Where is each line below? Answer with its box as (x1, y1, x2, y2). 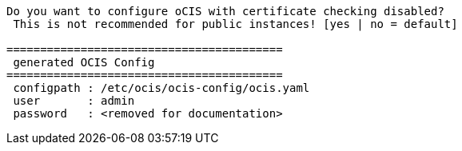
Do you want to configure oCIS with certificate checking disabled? (6, 5, 444, 18)
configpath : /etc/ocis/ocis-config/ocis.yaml (13, 81, 310, 94)
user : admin (13, 94, 135, 107)
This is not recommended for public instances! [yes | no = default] (13, 18, 458, 30)
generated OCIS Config (13, 56, 155, 69)
